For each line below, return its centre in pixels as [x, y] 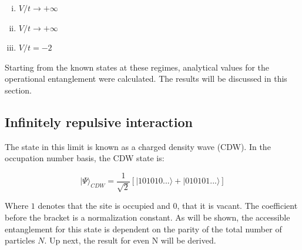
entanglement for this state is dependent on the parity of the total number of [143, 229]
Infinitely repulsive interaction [99, 121]
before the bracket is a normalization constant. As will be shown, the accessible [147, 217]
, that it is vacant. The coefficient [237, 206]
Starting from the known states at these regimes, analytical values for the [137, 67]
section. [18, 90]
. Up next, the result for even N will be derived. [130, 240]
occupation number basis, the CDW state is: [85, 158]
